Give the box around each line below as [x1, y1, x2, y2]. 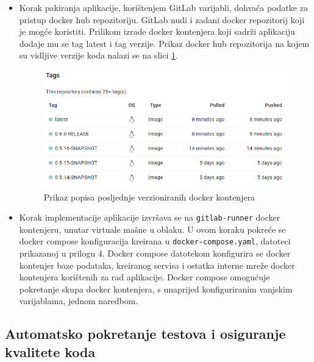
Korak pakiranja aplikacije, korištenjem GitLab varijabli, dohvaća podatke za [19, 1, 308, 13]
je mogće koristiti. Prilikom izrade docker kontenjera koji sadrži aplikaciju [19, 25, 295, 38]
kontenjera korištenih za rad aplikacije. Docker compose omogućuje [19, 271, 270, 283]
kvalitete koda [5, 342, 96, 361]
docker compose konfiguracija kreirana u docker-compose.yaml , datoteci [19, 235, 291, 247]
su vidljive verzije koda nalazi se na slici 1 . [19, 49, 178, 62]
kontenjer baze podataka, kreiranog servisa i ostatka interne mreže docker [19, 258, 295, 271]
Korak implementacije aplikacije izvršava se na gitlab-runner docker [19, 211, 280, 224]
